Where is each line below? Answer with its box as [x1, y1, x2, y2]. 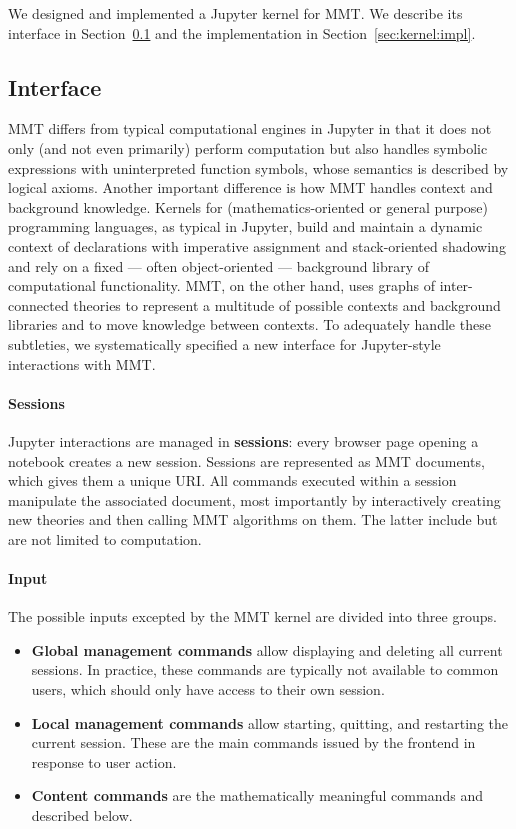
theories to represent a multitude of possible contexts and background [73, 294, 501, 315]
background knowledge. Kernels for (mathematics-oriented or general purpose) [8, 196, 489, 217]
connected [8, 294, 69, 315]
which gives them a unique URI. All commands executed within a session [8, 470, 457, 491]
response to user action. [31, 751, 177, 772]
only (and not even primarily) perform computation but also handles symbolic [8, 137, 488, 158]
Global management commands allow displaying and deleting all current [31, 639, 503, 660]
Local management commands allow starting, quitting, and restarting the [31, 712, 509, 733]
